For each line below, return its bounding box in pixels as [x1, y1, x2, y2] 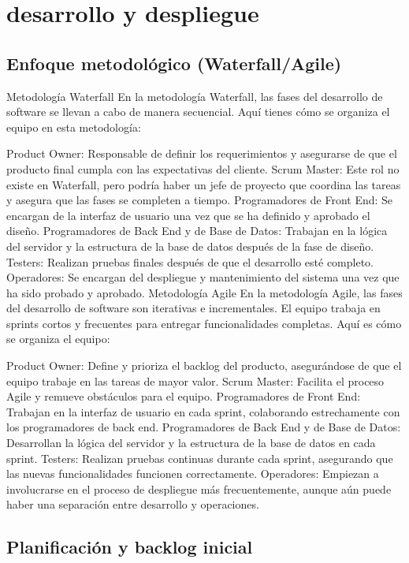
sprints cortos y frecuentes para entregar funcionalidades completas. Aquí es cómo [6, 315, 402, 331]
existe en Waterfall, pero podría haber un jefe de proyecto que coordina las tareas [6, 176, 401, 192]
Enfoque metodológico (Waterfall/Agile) [6, 50, 342, 75]
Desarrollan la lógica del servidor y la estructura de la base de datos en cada [6, 434, 376, 451]
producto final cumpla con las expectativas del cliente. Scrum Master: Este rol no [6, 160, 400, 177]
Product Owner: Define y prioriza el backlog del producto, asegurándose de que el [6, 357, 402, 374]
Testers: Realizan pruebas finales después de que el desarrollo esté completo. [6, 253, 374, 270]
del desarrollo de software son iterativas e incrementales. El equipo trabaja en [6, 300, 381, 316]
